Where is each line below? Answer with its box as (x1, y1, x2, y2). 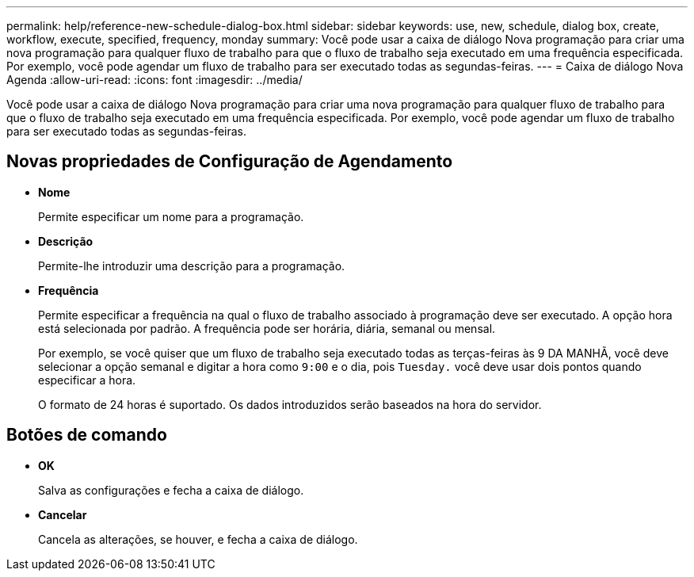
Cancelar (38, 507, 87, 522)
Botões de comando (6, 425, 167, 445)
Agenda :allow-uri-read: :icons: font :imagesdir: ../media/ (6, 73, 303, 86)
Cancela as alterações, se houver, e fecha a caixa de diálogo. (38, 532, 358, 546)
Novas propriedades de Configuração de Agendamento (6, 151, 453, 172)
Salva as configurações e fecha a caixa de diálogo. (38, 483, 304, 497)
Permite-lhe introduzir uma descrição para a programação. (38, 258, 345, 273)
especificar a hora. (38, 373, 136, 387)
